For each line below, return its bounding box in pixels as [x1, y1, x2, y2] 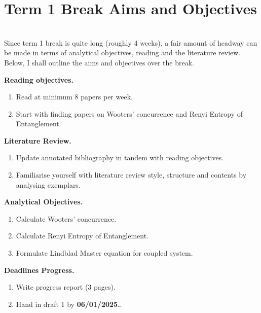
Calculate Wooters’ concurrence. [16, 213, 117, 224]
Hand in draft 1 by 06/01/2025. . [16, 298, 122, 309]
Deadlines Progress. [4, 264, 74, 275]
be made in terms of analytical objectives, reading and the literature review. [4, 47, 241, 58]
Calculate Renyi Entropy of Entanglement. [16, 230, 148, 241]
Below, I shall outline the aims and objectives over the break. [4, 57, 194, 67]
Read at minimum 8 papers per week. [16, 91, 133, 102]
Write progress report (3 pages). [16, 282, 116, 292]
